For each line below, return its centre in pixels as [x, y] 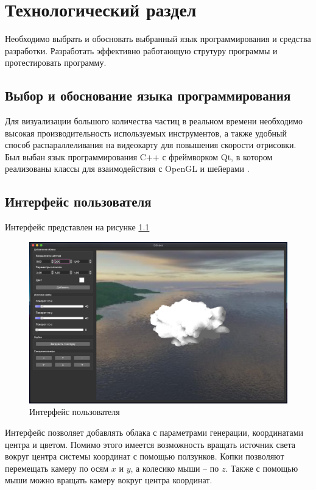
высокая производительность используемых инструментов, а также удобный [146, 133]
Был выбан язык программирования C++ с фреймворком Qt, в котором [139, 156]
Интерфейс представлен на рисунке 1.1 [77, 227]
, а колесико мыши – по [175, 468]
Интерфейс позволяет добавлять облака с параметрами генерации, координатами [154, 432]
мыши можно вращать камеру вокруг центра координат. [109, 480]
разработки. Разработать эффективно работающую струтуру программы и [141, 50]
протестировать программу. [56, 62]
